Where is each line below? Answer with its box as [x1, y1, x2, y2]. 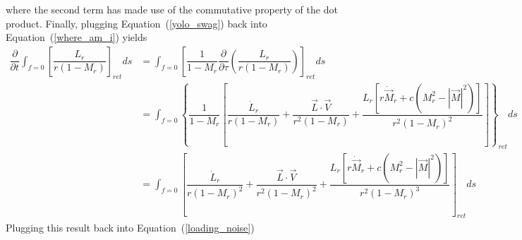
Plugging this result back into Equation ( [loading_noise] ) [6, 220, 255, 234]
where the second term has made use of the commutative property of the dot [6, 2, 338, 16]
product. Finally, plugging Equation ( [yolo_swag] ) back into [6, 16, 267, 30]
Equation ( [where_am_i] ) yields [6, 30, 147, 44]
